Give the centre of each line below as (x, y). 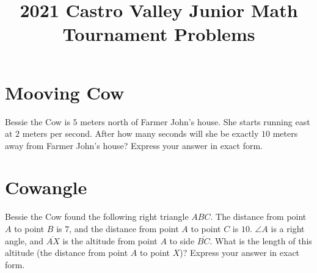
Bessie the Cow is (38, 121)
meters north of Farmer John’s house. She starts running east (195, 121)
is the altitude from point (110, 240)
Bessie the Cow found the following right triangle (97, 217)
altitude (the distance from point (67, 253)
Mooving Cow (65, 92)
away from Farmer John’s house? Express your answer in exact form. (134, 145)
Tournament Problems (159, 34)
